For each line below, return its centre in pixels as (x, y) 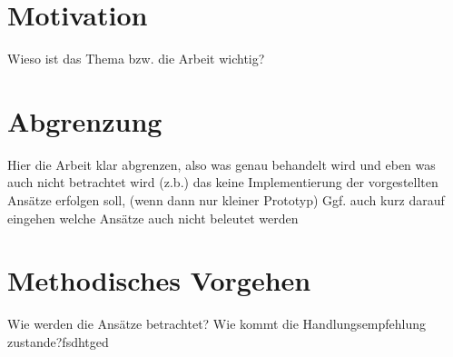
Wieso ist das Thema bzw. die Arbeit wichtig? (136, 59)
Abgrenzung (85, 120)
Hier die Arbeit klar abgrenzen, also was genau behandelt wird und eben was (222, 164)
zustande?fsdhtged (58, 341)
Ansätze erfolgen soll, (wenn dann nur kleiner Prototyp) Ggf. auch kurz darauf (226, 200)
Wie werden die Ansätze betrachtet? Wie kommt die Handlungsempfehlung (217, 324)
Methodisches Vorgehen (159, 280)
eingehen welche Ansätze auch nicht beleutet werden (153, 218)
